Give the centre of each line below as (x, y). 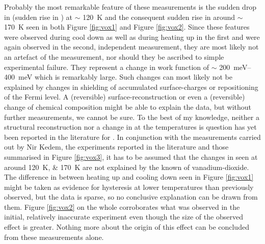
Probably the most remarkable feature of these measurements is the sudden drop (130, 7)
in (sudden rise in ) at (38, 17)
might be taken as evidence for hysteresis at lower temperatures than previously (129, 187)
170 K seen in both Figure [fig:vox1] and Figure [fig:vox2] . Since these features (127, 27)
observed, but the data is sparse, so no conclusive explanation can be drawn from (131, 197)
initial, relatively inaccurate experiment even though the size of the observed (124, 217)
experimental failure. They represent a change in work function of (107, 67)
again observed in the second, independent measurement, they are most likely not (131, 47)
